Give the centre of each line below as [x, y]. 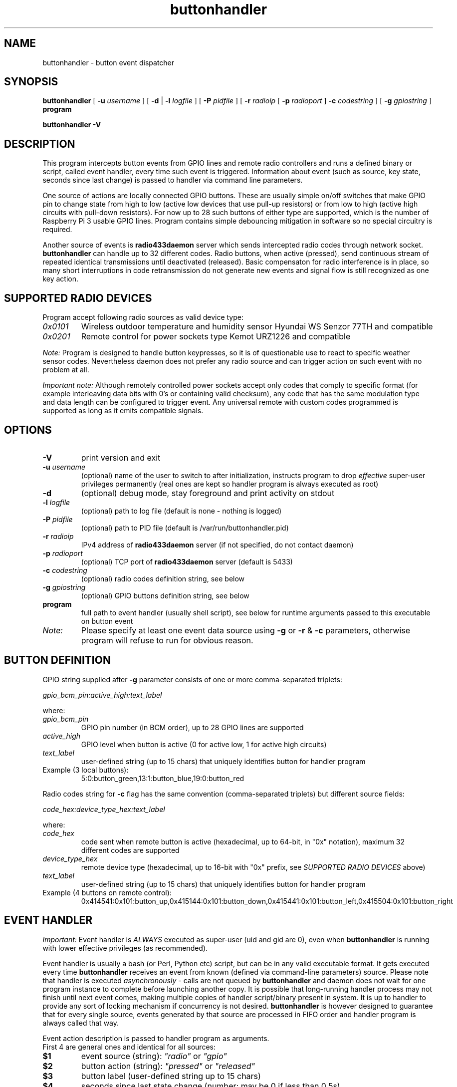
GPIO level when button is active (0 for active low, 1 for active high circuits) [204, 744]
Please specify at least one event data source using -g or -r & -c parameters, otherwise [246, 630]
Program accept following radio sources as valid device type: [143, 317]
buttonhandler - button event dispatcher [109, 62]
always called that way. [81, 1023]
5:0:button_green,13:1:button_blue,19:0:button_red [163, 778]
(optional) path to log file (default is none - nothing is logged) [181, 511]
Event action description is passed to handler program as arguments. [156, 1038]
